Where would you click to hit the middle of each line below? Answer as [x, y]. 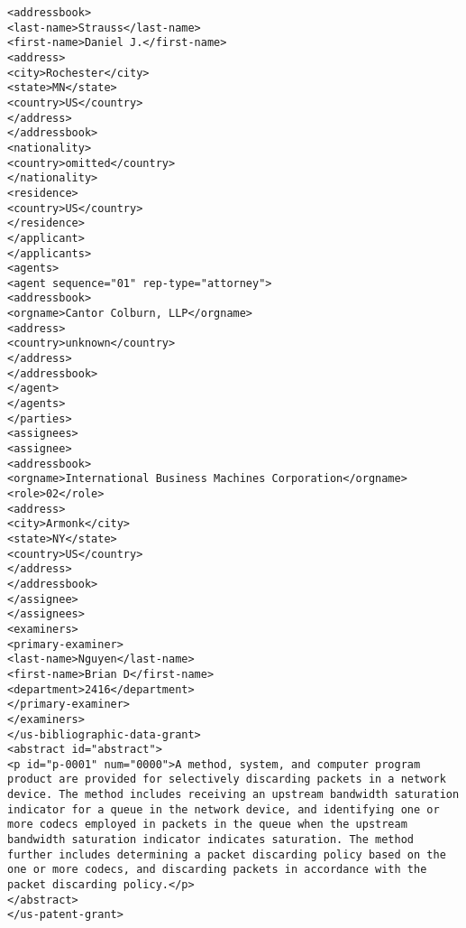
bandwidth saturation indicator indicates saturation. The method [211, 840]
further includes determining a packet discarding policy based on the [227, 854]
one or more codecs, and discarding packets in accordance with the [217, 870]
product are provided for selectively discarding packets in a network [227, 780]
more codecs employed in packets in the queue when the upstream [207, 825]
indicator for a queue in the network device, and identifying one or [224, 809]
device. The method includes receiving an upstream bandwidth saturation [233, 795]
